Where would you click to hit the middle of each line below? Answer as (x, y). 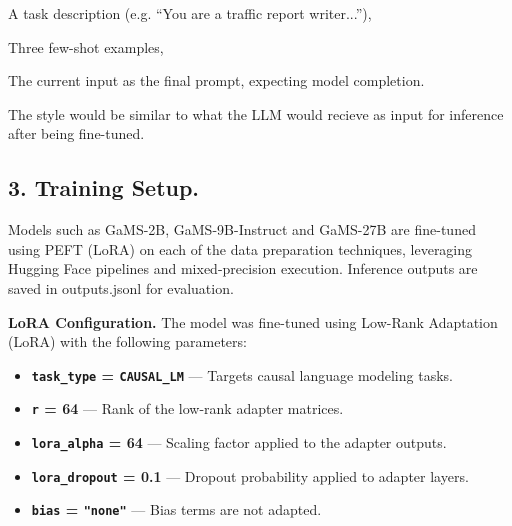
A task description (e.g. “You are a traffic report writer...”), (190, 13)
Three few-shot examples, (86, 46)
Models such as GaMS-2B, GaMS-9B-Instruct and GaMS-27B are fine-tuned (242, 229)
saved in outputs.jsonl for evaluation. (121, 287)
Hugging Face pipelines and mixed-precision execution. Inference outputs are (243, 268)
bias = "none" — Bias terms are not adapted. (176, 509)
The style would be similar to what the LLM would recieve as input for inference (256, 113)
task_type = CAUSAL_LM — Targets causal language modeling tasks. (242, 374)
